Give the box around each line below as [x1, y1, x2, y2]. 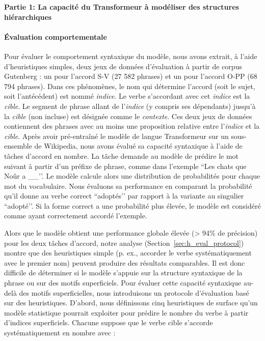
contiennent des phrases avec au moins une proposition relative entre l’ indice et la [4, 121, 260, 131]
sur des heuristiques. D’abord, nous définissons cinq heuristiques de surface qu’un [4, 297, 258, 308]
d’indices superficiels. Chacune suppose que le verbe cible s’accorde [4, 317, 213, 328]
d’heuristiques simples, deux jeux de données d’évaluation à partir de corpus [4, 61, 242, 71]
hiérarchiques [4, 11, 52, 22]
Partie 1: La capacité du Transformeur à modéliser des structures [4, 2, 239, 12]
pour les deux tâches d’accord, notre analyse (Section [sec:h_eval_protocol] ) [4, 237, 244, 248]
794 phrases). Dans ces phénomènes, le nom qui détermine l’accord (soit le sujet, [4, 80, 255, 91]
